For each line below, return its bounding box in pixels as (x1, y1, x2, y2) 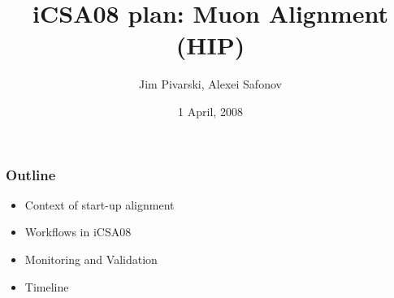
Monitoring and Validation (24, 250, 158, 267)
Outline (6, 164, 56, 184)
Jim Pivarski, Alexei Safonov (139, 76, 282, 93)
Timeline (24, 278, 69, 295)
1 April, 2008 (178, 102, 243, 119)
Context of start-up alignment (24, 196, 175, 213)
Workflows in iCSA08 (24, 223, 132, 240)
